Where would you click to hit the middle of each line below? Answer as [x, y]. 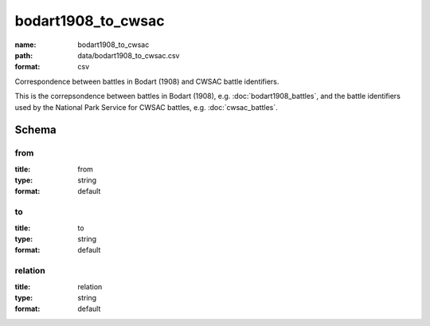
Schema [36, 130]
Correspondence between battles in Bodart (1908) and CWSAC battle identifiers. [147, 81]
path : [24, 55]
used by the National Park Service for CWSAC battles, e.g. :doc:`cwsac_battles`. [146, 107]
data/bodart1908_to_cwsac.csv [129, 55]
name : [25, 45]
